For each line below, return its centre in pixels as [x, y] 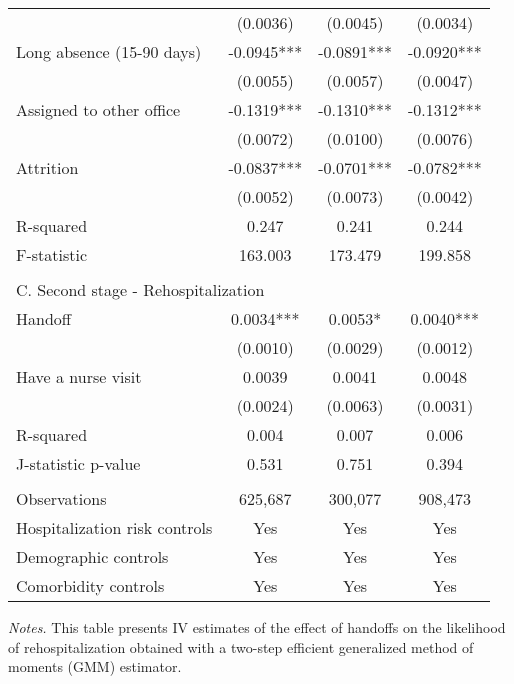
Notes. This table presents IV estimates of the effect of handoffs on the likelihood [257, 627]
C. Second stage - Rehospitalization [140, 289]
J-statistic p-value [78, 463]
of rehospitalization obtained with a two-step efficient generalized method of [241, 646]
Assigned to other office [98, 109]
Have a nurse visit [79, 376]
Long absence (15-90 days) [109, 51]
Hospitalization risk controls [114, 527]
